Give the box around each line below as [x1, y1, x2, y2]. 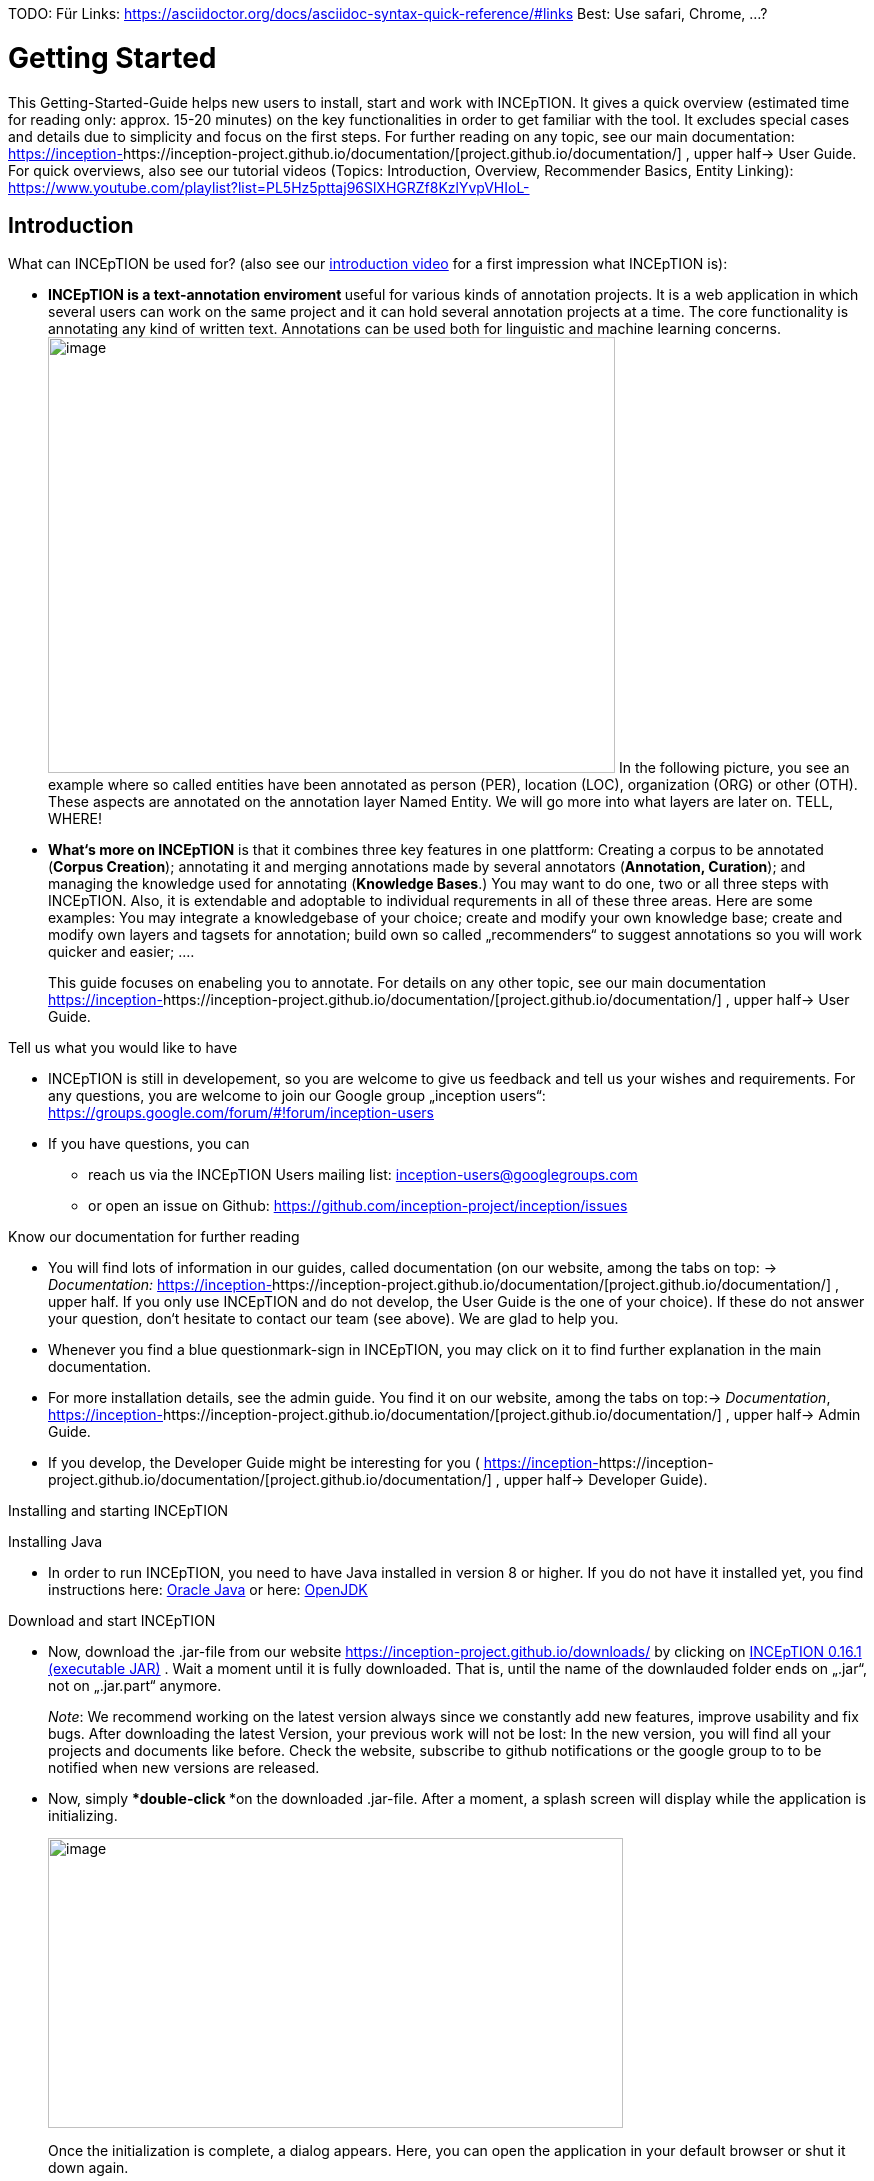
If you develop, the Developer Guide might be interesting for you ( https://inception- [48, 1454, 599, 1472]
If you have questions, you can [48, 1135, 250, 1153]
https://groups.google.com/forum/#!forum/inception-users [48, 1104, 434, 1122]
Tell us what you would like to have [8, 1039, 238, 1057]
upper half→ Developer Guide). [503, 1471, 708, 1489]
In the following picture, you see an [618, 759, 850, 777]
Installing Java [8, 1533, 103, 1551]
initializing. [48, 1807, 118, 1825]
